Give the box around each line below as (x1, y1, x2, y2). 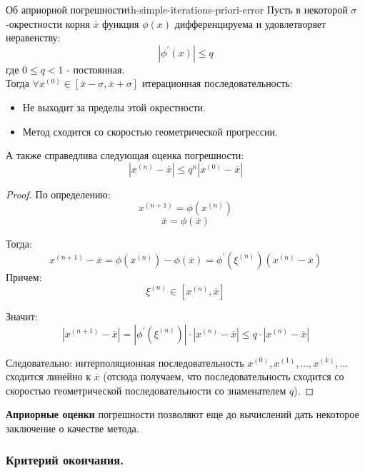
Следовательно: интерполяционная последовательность (6, 355, 244, 370)
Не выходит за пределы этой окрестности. (22, 99, 206, 114)
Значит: (6, 308, 38, 323)
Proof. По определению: (6, 186, 111, 201)
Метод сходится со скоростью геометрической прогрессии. (22, 123, 278, 138)
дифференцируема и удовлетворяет (174, 16, 326, 31)
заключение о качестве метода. (6, 420, 139, 435)
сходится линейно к (6, 369, 91, 384)
